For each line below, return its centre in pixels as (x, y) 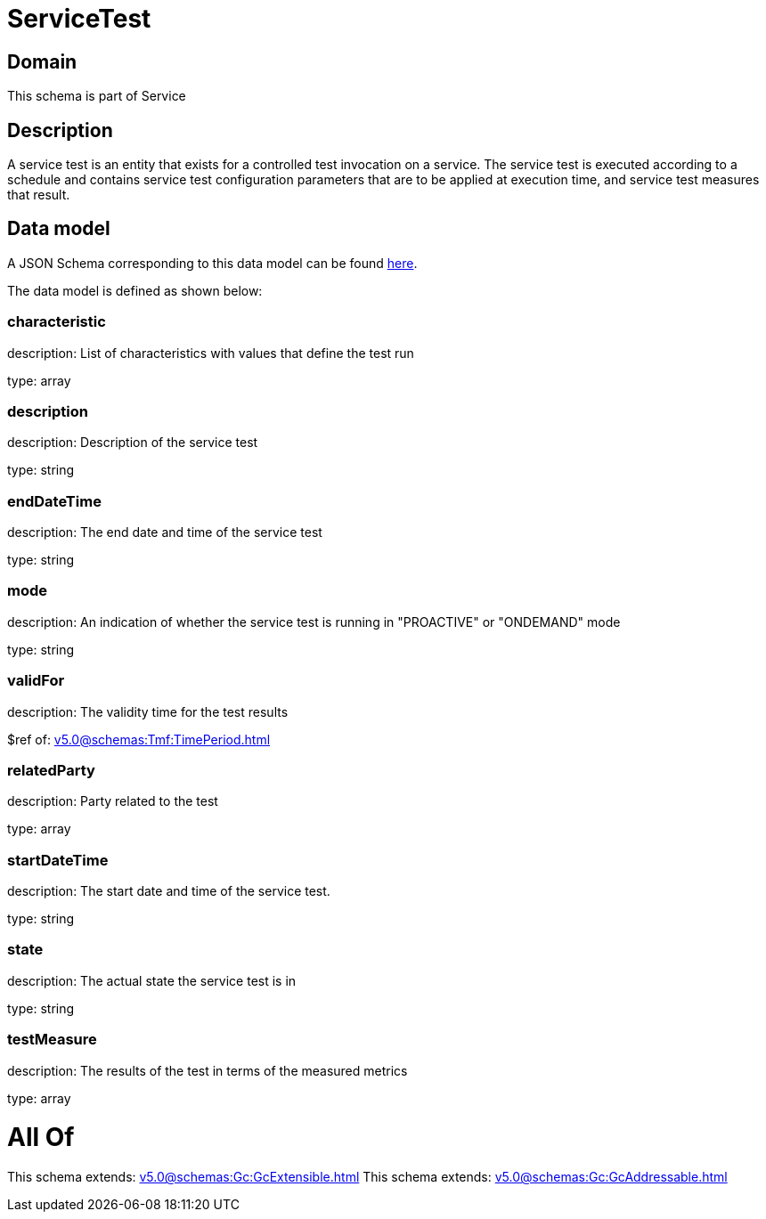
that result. (39, 195)
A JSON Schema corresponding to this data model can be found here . (212, 263)
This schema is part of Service (97, 96)
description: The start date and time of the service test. (169, 891)
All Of (41, 1138)
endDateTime (54, 501)
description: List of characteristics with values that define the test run (211, 353)
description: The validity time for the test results (148, 711)
